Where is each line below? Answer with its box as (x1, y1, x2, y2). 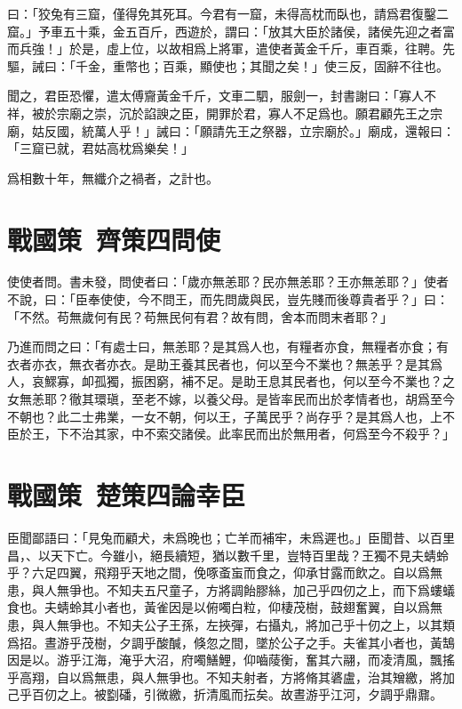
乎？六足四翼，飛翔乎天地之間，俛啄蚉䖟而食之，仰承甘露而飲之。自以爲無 (7, 563, 442, 582)
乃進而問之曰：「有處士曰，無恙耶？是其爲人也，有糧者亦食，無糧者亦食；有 (7, 337, 449, 356)
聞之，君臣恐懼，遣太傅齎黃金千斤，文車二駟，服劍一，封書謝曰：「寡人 (7, 86, 424, 105)
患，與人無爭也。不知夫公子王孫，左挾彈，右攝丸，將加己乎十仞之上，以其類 (7, 615, 455, 633)
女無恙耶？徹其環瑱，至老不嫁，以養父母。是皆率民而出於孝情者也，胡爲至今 (7, 390, 455, 408)
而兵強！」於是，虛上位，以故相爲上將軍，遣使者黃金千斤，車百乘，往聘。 (7, 39, 442, 58)
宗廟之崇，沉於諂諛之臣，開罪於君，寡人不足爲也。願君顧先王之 (56, 103, 430, 122)
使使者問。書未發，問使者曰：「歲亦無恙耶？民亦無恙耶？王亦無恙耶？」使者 (7, 272, 449, 291)
